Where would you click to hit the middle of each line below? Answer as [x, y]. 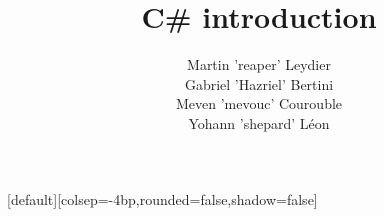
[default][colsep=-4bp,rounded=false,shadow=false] [162, 198]
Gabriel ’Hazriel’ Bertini [259, 83]
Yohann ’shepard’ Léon [259, 122]
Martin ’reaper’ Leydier [259, 64]
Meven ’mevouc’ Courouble [259, 103]
